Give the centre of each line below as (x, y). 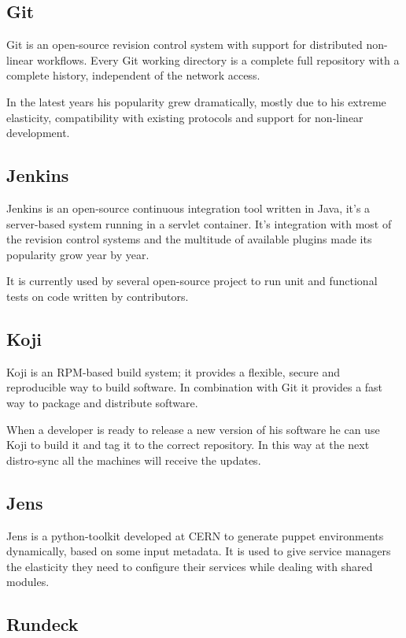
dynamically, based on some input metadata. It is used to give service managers (199, 551)
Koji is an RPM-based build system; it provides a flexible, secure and (173, 371)
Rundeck (42, 624)
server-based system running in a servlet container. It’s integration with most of (199, 223)
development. (38, 133)
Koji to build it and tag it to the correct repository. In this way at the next (188, 445)
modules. (28, 582)
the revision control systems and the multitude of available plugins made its (189, 239)
